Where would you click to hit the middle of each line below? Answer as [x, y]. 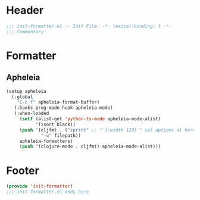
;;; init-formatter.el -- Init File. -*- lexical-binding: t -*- [89, 26]
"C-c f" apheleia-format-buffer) [58, 102]
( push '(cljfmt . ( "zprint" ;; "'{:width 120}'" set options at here [107, 130]
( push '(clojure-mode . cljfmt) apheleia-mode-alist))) [90, 146]
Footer [23, 171]
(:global [22, 97]
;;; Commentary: [26, 32]
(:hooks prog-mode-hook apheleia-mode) [63, 108]
